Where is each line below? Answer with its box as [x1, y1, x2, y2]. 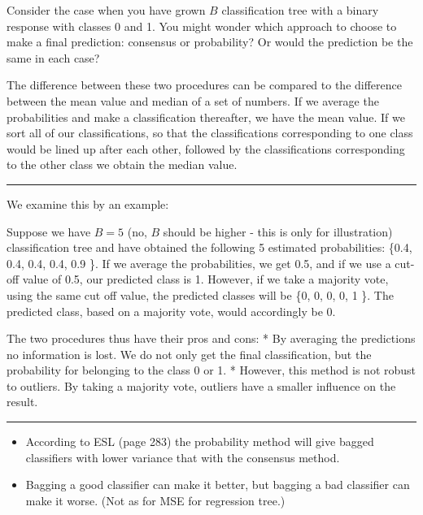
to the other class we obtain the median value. [7, 156, 238, 173]
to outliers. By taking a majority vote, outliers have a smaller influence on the [7, 377, 396, 394]
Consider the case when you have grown [7, 2, 206, 18]
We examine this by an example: [7, 195, 169, 212]
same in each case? [7, 49, 100, 66]
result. [7, 393, 38, 410]
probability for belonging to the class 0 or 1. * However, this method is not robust [7, 361, 416, 379]
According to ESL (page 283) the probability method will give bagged [25, 433, 374, 450]
